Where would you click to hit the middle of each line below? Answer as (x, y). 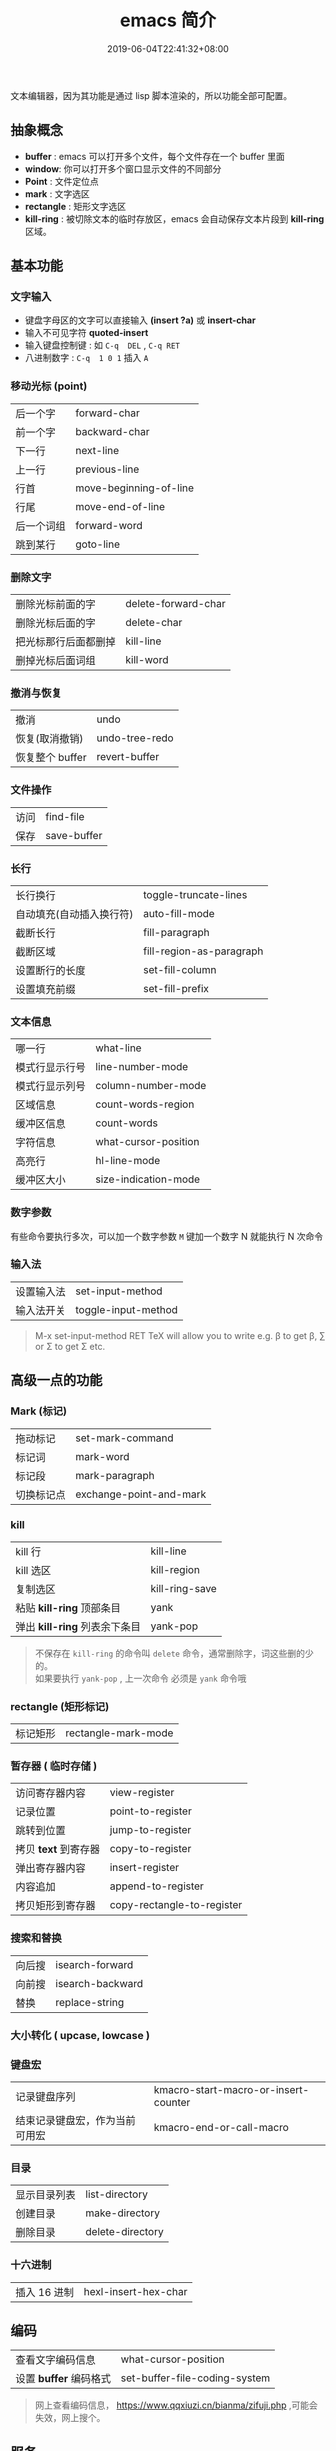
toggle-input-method (126, 1309)
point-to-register (150, 1811)
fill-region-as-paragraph (203, 951)
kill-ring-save (183, 1588)
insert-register (144, 1868)
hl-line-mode (128, 1161)
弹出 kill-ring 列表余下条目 (78, 1626)
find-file (65, 816)
